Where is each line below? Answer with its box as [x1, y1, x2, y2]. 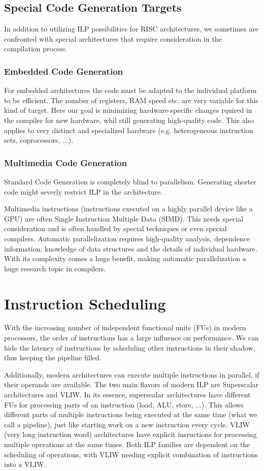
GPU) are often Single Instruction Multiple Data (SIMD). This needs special [4, 213, 244, 224]
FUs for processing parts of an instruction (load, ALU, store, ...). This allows [4, 399, 244, 410]
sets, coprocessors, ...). [4, 135, 74, 145]
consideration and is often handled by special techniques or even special [4, 223, 227, 234]
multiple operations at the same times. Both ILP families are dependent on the [4, 438, 250, 449]
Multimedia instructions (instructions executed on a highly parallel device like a [4, 203, 253, 214]
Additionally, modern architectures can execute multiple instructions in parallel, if [4, 369, 259, 380]
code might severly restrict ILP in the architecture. [4, 186, 163, 197]
